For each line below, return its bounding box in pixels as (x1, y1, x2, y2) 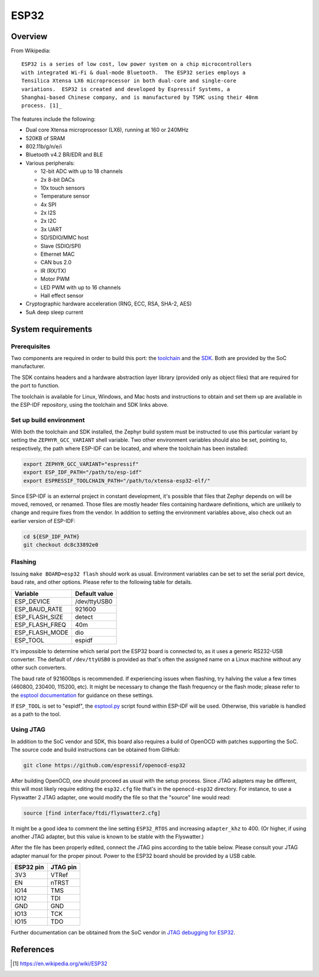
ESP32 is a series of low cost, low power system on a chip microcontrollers (21, 61, 252, 68)
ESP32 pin (14, 863, 44, 872)
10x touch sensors (40, 184, 85, 191)
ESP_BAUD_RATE (14, 605, 63, 613)
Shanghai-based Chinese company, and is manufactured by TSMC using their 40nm (21, 94, 258, 101)
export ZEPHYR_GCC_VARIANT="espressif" (23, 461, 139, 467)
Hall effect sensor (40, 292, 84, 299)
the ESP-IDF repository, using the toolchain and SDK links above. (11, 401, 169, 408)
